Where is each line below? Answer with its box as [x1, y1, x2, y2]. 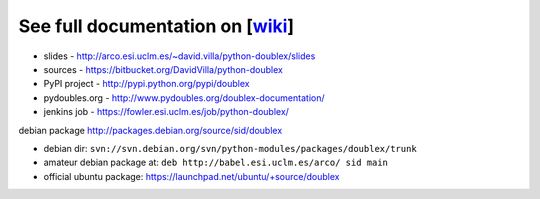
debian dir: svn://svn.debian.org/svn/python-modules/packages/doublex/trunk [43, 142, 417, 154]
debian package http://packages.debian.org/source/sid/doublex [18, 124, 283, 136]
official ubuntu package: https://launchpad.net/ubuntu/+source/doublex [43, 170, 340, 182]
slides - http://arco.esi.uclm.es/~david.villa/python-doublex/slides [43, 50, 316, 62]
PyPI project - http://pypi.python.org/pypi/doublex [43, 78, 250, 90]
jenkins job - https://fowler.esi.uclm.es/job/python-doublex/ [43, 106, 290, 118]
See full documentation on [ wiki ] [18, 15, 295, 37]
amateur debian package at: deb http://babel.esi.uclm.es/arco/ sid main [43, 156, 389, 169]
